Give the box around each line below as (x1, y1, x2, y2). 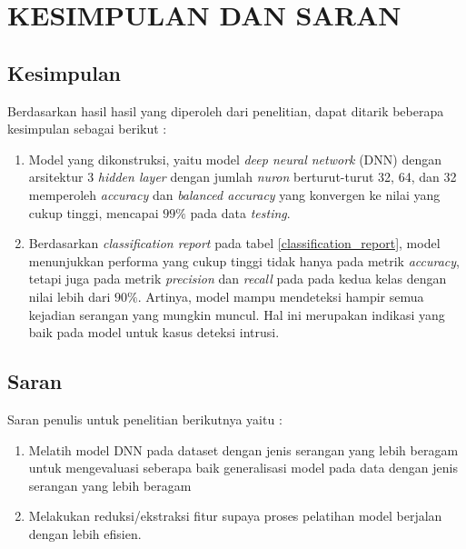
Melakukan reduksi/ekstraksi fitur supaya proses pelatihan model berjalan (28, 506, 442, 525)
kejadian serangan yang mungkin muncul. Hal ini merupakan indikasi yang (28, 304, 445, 324)
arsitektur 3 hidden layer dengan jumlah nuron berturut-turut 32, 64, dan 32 (28, 167, 457, 186)
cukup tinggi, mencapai (28, 203, 159, 222)
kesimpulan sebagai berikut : (7, 119, 167, 138)
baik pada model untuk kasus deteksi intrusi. (28, 323, 280, 342)
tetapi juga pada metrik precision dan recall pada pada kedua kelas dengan (28, 269, 447, 288)
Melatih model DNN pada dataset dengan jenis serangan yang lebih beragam (28, 440, 459, 459)
